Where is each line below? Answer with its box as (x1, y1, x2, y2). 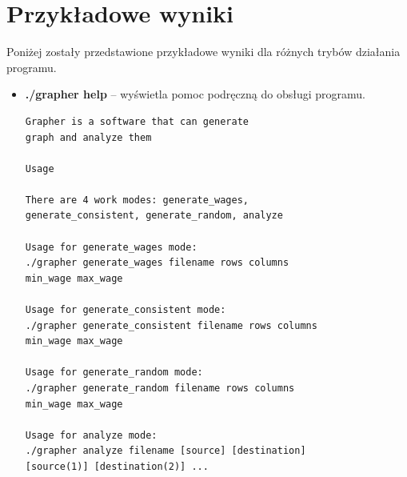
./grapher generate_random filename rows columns (25, 383, 295, 394)
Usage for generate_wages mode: (25, 241, 198, 253)
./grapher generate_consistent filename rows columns (25, 319, 317, 331)
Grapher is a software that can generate (25, 115, 249, 127)
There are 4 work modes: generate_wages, (25, 194, 249, 206)
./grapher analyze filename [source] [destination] (25, 445, 306, 457)
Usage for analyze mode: (25, 429, 158, 441)
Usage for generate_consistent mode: (25, 304, 226, 316)
